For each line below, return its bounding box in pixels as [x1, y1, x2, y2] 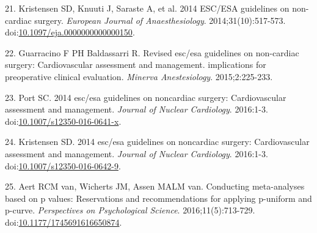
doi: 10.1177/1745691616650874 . [5, 215, 122, 228]
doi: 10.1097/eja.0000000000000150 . [5, 26, 135, 39]
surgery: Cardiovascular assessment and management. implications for [5, 58, 266, 71]
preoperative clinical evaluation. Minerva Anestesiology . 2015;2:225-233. [5, 70, 273, 83]
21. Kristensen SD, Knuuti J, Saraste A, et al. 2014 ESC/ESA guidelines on [5, 2, 290, 14]
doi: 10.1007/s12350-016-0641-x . [5, 114, 122, 127]
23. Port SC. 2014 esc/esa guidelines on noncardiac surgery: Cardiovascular [5, 91, 286, 103]
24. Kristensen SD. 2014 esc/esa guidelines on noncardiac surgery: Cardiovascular [5, 135, 310, 148]
